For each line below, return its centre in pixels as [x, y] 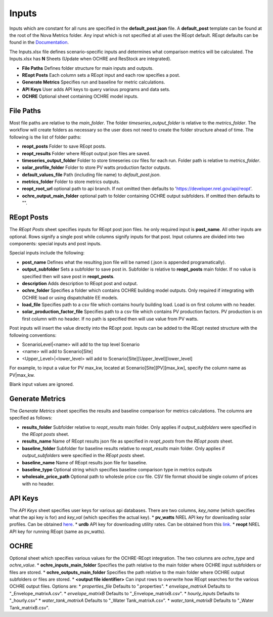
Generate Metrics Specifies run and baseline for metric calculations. [94, 82]
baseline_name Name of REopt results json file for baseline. [85, 462]
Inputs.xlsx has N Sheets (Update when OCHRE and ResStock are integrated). [90, 59]
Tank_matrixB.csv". [29, 607]
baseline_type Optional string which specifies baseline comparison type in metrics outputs [117, 470]
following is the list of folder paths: [45, 137]
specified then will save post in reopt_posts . [68, 276]
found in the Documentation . [39, 42]
